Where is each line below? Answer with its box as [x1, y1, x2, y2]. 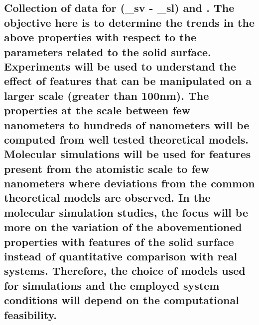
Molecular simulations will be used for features [4, 146, 251, 162]
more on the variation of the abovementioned [4, 219, 242, 235]
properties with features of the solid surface [4, 234, 234, 249]
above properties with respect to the [4, 29, 196, 45]
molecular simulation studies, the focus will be [4, 204, 249, 220]
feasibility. [4, 307, 57, 322]
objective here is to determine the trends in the [4, 14, 255, 30]
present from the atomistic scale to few [4, 161, 210, 176]
